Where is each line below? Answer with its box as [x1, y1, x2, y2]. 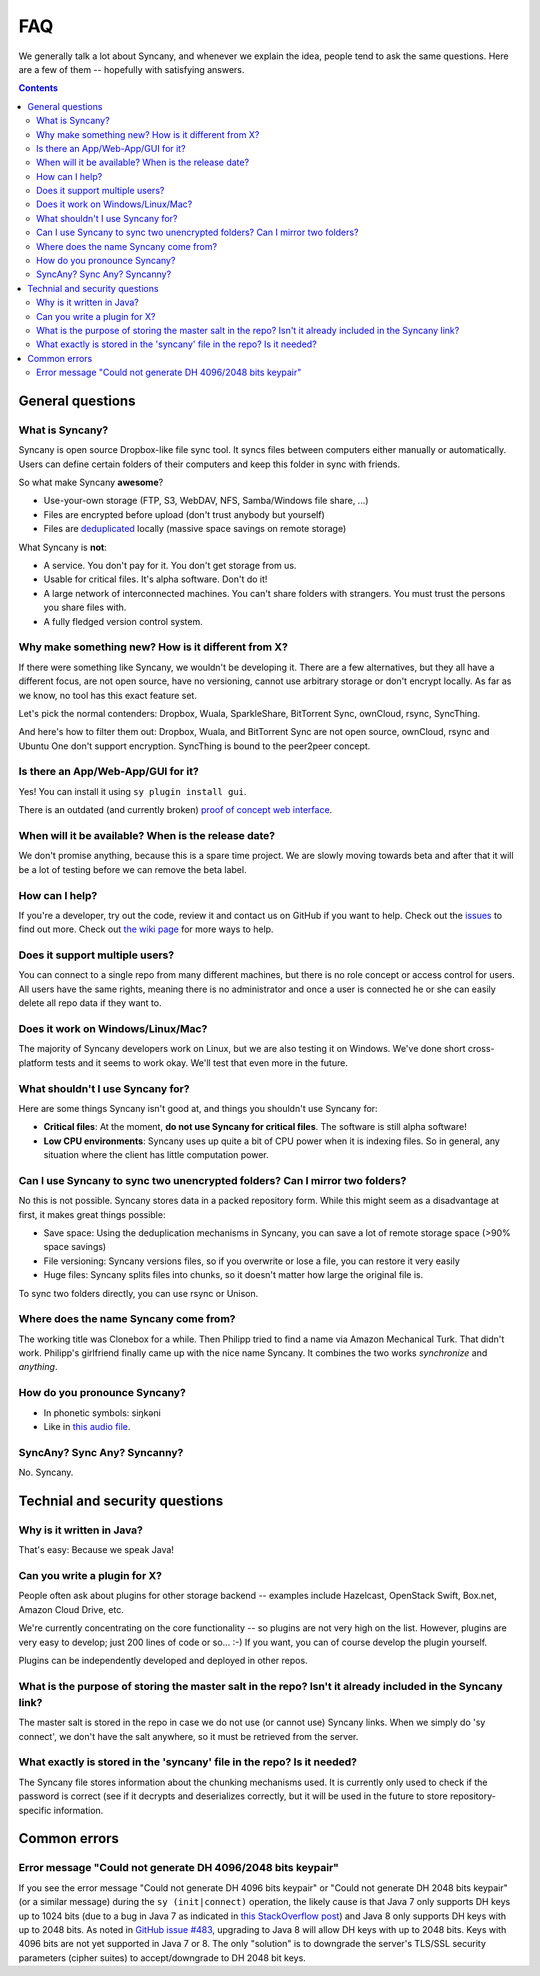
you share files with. [43, 601, 127, 614]
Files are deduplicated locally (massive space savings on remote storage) [43, 523, 347, 535]
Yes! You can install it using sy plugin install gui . [18, 785, 247, 797]
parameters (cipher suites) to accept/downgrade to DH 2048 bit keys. [18, 1951, 307, 1964]
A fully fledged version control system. [43, 615, 204, 627]
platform [18, 1056, 54, 1069]
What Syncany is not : [18, 541, 107, 553]
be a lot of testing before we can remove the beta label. [18, 863, 247, 875]
